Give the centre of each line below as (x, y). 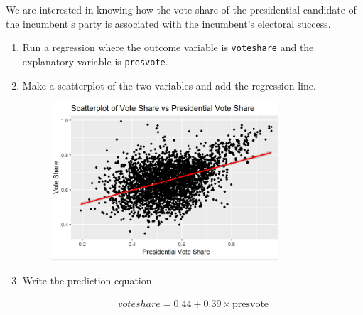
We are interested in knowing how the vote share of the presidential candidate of (181, 9)
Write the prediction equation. (88, 281)
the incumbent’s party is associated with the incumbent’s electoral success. (168, 23)
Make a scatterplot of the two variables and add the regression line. (169, 85)
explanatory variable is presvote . (95, 61)
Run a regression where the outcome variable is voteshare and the (168, 47)
